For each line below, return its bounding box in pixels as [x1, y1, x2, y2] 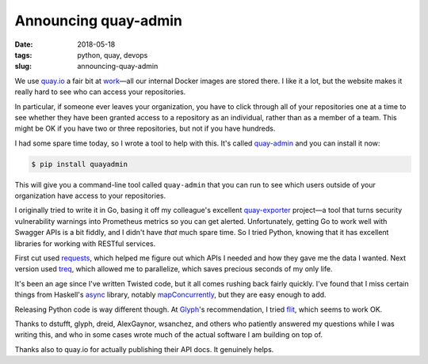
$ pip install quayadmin [31, 159, 128, 169]
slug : [14, 62, 32, 71]
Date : [14, 40, 33, 49]
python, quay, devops [77, 50, 148, 59]
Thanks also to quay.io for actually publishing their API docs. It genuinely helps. [14, 344, 274, 354]
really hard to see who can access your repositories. [14, 87, 186, 97]
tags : [14, 50, 32, 59]
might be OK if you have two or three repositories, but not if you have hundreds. [14, 123, 276, 134]
